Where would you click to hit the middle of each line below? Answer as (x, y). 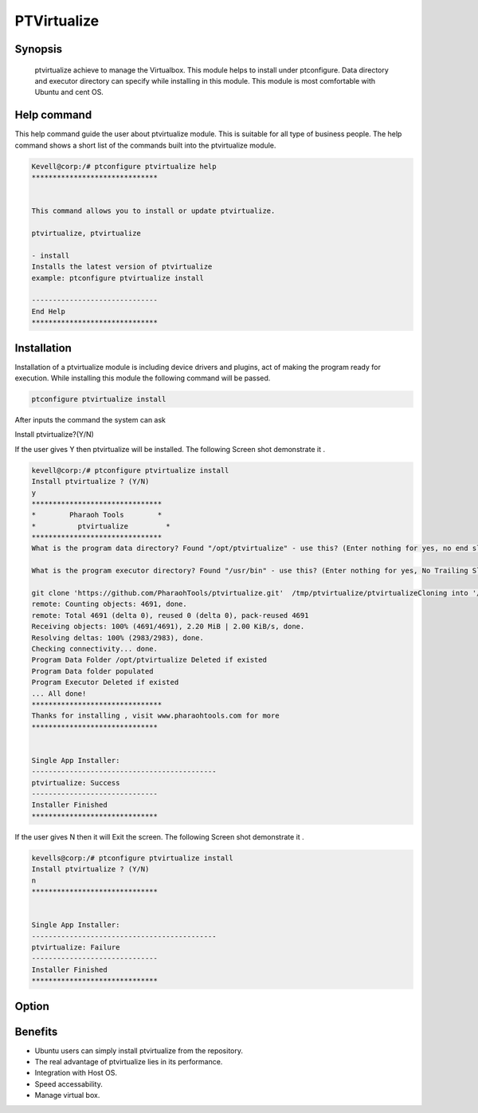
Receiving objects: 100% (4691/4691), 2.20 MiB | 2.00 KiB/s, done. (168, 627)
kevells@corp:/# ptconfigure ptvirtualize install (133, 858)
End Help (49, 311)
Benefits (36, 1031)
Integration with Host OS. (76, 1073)
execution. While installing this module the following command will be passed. (143, 378)
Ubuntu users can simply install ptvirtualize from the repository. (139, 1050)
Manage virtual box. (67, 1095)
